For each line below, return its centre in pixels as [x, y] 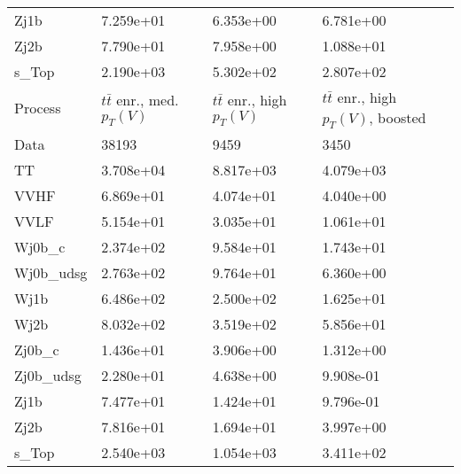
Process [38, 108]
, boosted [398, 117]
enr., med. [148, 100]
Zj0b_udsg [48, 376]
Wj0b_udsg [51, 273]
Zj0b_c [37, 350]
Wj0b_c [40, 247]
